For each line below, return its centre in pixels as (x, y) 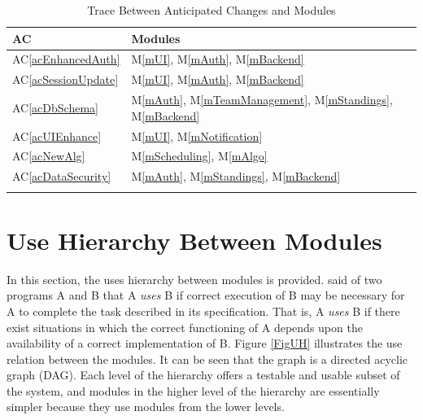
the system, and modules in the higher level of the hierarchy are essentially (193, 390)
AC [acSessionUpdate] (65, 79)
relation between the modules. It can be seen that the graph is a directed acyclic (207, 359)
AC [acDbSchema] (55, 107)
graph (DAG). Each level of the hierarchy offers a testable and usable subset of (203, 375)
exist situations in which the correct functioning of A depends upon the (185, 327)
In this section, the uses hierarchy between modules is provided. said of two (194, 279)
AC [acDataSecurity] (62, 176)
